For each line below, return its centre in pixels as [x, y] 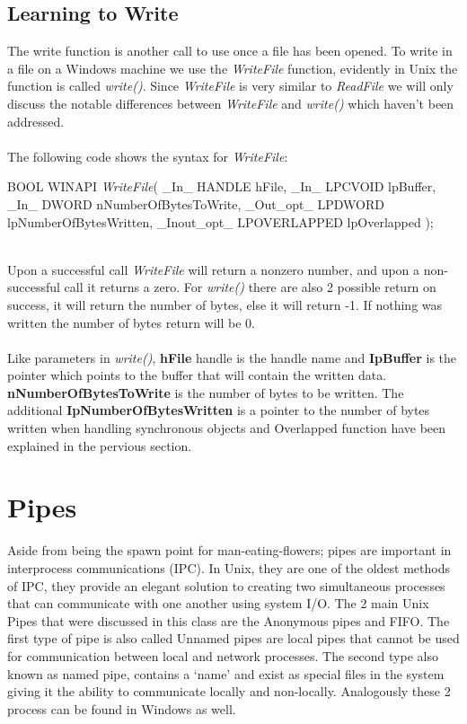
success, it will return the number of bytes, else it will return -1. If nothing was [225, 304]
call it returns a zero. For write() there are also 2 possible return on [250, 287]
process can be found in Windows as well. [122, 708]
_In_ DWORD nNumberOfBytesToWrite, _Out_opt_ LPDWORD [196, 203]
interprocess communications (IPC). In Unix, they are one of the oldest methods [229, 567]
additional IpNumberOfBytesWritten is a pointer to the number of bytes [219, 410]
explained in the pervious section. [100, 445]
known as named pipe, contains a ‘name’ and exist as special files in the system [226, 673]
